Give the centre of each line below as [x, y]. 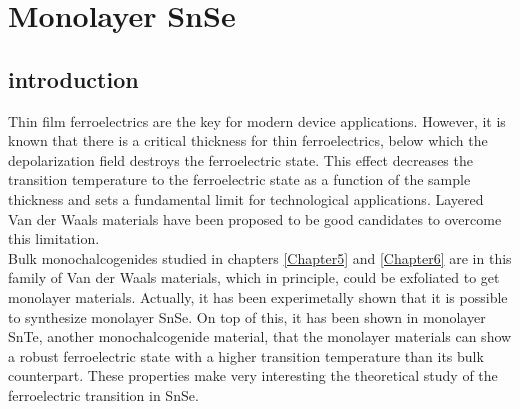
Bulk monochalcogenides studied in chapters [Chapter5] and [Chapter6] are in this [260, 257]
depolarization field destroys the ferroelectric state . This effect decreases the [240, 159]
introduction [73, 78]
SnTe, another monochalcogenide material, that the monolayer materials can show [260, 336]
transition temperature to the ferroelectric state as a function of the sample [239, 179]
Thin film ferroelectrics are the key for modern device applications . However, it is [257, 120]
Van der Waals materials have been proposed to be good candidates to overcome [255, 218]
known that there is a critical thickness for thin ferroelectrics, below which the [248, 140]
